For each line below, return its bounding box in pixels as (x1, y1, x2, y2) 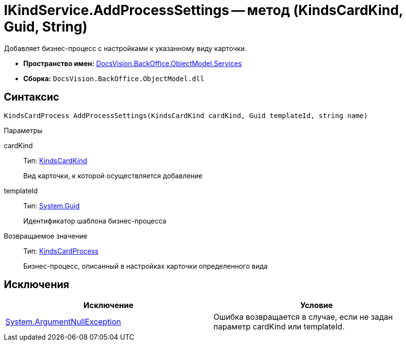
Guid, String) (4, 18, 88, 35)
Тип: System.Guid (23, 201, 80, 210)
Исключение (83, 300, 133, 310)
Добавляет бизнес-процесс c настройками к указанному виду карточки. (4, 44, 247, 52)
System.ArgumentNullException (5, 317, 121, 327)
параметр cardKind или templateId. (213, 322, 345, 332)
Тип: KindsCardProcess (23, 246, 98, 255)
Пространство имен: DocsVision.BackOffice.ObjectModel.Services (23, 59, 242, 68)
